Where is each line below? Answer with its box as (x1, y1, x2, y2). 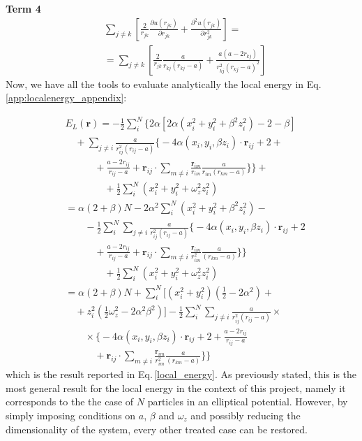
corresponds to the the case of (6, 394, 134, 409)
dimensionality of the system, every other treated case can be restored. (6, 421, 308, 436)
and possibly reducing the (190, 408, 301, 422)
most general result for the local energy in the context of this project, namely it (6, 380, 346, 395)
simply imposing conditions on (6, 408, 136, 422)
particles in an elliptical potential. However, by (147, 394, 348, 409)
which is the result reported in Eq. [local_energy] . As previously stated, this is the (6, 367, 357, 382)
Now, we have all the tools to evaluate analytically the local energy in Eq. (6, 76, 322, 91)
